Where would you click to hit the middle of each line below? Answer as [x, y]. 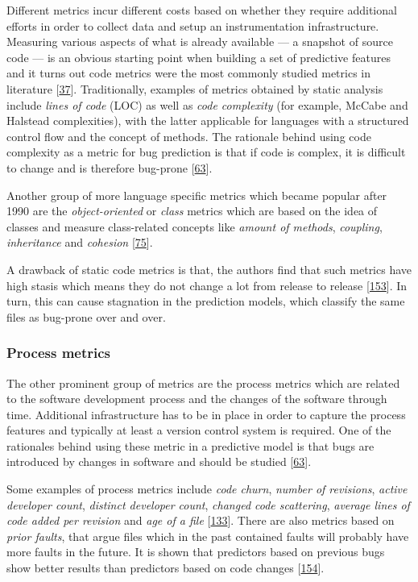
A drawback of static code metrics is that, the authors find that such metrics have [209, 269]
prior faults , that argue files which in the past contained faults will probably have [208, 536]
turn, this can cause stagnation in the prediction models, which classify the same [206, 301]
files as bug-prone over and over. [86, 316]
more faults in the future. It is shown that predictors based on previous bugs [196, 552]
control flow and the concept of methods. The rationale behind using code [189, 136]
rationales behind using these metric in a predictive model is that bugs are [190, 445]
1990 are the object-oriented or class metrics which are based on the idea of [192, 211]
